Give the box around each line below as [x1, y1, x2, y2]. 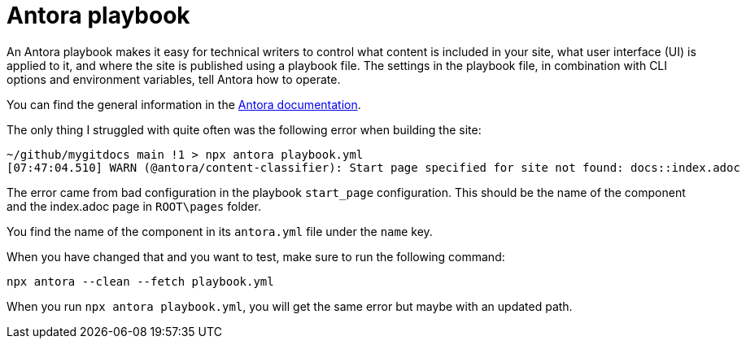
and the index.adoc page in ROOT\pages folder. [7, 199, 261, 213]
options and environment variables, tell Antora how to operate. [7, 72, 341, 86]
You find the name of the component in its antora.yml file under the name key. [7, 224, 433, 238]
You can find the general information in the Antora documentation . [7, 97, 361, 111]
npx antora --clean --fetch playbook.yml [7, 274, 274, 288]
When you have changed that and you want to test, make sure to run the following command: [7, 249, 505, 264]
